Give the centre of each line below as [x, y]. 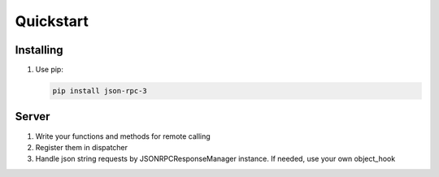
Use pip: [50, 70]
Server [33, 117]
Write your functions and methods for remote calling [123, 136]
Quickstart [52, 21]
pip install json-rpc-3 [100, 91]
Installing [39, 50]
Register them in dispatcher [82, 147]
